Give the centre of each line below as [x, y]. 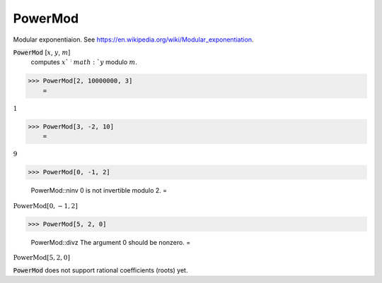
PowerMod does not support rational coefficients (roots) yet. [100, 270]
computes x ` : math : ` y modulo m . [84, 62]
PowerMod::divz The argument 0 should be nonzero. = [111, 242]
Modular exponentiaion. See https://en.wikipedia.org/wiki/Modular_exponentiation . [133, 40]
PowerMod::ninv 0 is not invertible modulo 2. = [99, 191]
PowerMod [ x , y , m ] [42, 52]
